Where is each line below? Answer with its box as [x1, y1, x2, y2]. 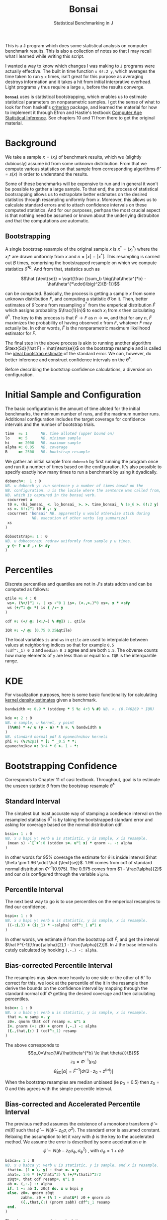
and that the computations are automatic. [5, 217, 89, 223]
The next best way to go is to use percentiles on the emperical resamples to [5, 899, 161, 905]
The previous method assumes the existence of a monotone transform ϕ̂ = [5, 1121, 158, 1127]
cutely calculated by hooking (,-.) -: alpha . [5, 947, 98, 953]
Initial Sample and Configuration [5, 389, 141, 400]
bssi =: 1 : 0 [5, 831, 32, 836]
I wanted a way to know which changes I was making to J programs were [5, 63, 155, 69]
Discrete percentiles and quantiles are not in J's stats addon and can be [5, 581, 153, 587]
